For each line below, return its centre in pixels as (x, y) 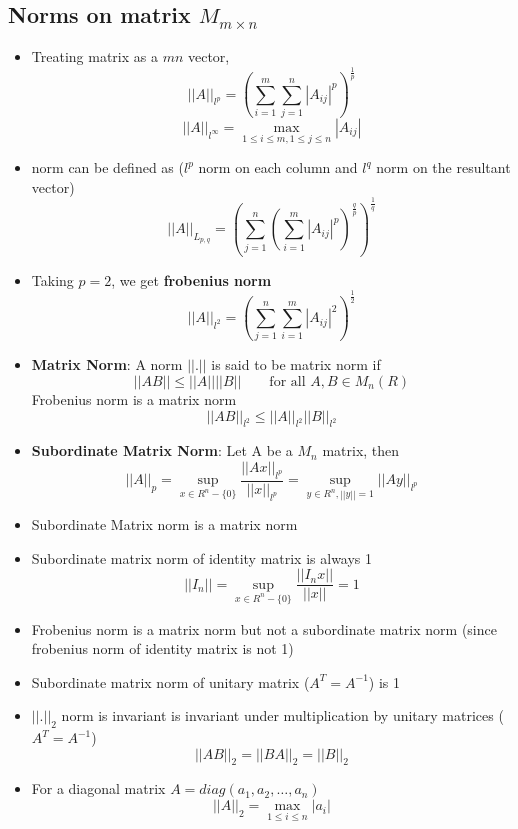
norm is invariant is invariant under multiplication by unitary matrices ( (282, 715)
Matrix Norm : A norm (107, 364)
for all (287, 382)
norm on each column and (278, 167)
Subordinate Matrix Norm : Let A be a (162, 450)
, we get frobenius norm (191, 279)
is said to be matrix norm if (296, 364)
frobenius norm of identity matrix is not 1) (162, 648)
